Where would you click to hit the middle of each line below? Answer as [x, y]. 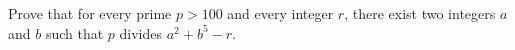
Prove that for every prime [90, 13]
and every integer [280, 13]
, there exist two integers [420, 13]
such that [74, 32]
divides [141, 32]
